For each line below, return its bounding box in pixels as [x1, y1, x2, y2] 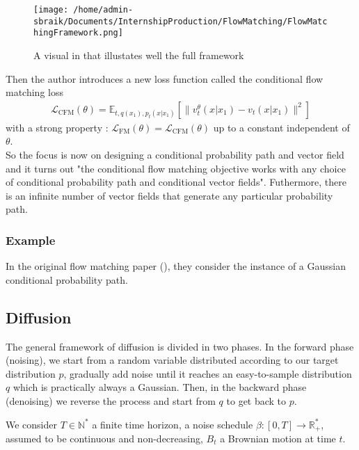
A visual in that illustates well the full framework [33, 47, 244, 62]
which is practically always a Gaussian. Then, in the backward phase [13, 380, 307, 394]
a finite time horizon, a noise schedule [92, 417, 253, 431]
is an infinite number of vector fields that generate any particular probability [6, 188, 333, 202]
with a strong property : [6, 120, 109, 134]
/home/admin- [73, 5, 134, 15]
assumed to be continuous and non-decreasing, [6, 431, 203, 445]
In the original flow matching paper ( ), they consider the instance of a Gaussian [6, 259, 346, 273]
